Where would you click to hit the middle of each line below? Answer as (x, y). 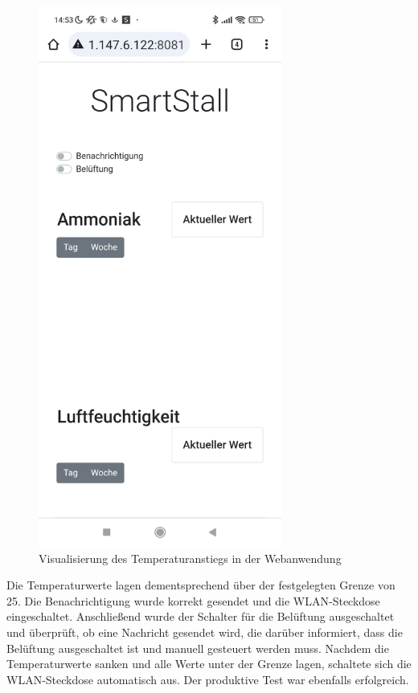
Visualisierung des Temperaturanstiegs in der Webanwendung (190, 558)
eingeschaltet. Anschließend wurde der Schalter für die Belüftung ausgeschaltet (201, 616)
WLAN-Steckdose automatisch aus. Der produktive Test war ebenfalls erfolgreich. (208, 679)
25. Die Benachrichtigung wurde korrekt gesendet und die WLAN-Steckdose (193, 600)
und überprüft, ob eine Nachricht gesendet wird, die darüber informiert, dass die (205, 632)
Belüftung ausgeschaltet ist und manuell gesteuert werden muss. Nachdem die (198, 648)
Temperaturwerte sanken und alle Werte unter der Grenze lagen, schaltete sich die (209, 664)
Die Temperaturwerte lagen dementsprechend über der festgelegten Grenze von (201, 585)
